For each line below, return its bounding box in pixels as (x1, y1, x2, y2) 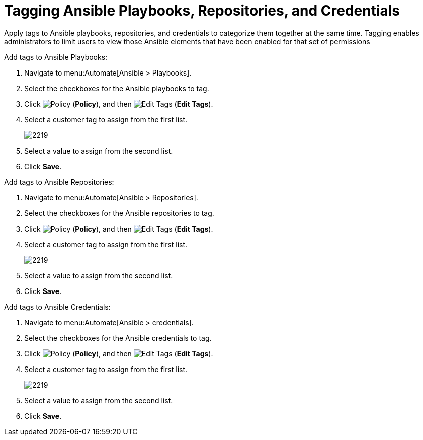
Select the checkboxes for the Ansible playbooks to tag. (24, 84, 209, 93)
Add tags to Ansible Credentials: (4, 302, 111, 311)
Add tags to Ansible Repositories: (4, 177, 114, 186)
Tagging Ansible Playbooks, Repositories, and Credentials (4, 2, 400, 19)
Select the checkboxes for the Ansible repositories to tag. (24, 208, 214, 217)
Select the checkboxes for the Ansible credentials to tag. (24, 333, 212, 342)
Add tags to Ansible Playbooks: (4, 52, 108, 61)
